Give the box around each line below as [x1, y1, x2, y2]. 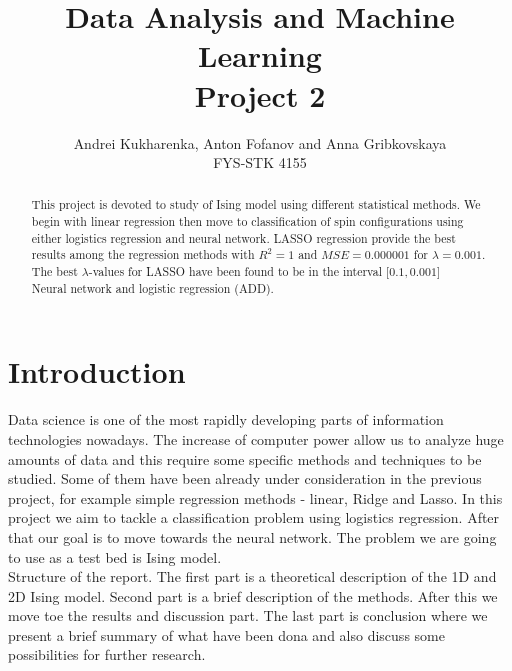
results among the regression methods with [31, 246, 255, 263]
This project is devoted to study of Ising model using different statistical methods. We [31, 196, 481, 213]
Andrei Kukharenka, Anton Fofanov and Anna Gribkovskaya [73, 132, 447, 153]
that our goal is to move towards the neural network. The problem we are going [8, 526, 497, 547]
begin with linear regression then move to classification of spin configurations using [31, 213, 464, 230]
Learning [198, 35, 322, 76]
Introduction [8, 351, 186, 392]
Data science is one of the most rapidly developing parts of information [8, 409, 444, 430]
